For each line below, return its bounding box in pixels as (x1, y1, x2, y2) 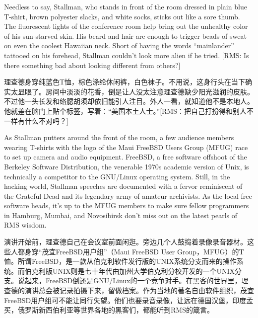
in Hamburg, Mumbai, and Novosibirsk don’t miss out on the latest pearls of (4, 210, 237, 220)
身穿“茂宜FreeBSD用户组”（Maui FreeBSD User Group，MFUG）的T (24, 246, 244, 256)
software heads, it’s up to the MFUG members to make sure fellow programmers (4, 200, 249, 211)
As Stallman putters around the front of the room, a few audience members (4, 132, 234, 143)
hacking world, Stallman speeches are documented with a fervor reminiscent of (4, 181, 243, 191)
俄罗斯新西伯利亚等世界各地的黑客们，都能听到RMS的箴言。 (17, 305, 214, 315)
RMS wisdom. (4, 220, 47, 230)
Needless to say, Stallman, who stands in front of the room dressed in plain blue (4, 1, 247, 11)
